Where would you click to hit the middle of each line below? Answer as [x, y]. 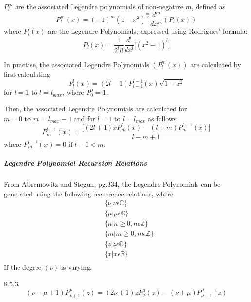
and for [84, 118]
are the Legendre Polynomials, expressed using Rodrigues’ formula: [148, 31]
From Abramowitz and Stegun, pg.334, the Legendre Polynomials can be [112, 184]
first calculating [27, 74]
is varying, [76, 267]
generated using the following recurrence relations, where [89, 193]
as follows [162, 118]
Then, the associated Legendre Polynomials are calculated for [96, 109]
